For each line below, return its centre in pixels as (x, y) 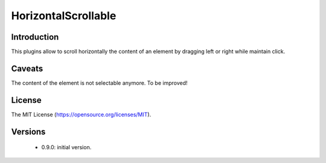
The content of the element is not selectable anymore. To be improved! (99, 83)
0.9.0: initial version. (66, 147)
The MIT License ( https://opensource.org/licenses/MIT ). (81, 114)
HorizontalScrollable (64, 16)
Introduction (35, 37)
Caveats (27, 68)
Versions (28, 131)
